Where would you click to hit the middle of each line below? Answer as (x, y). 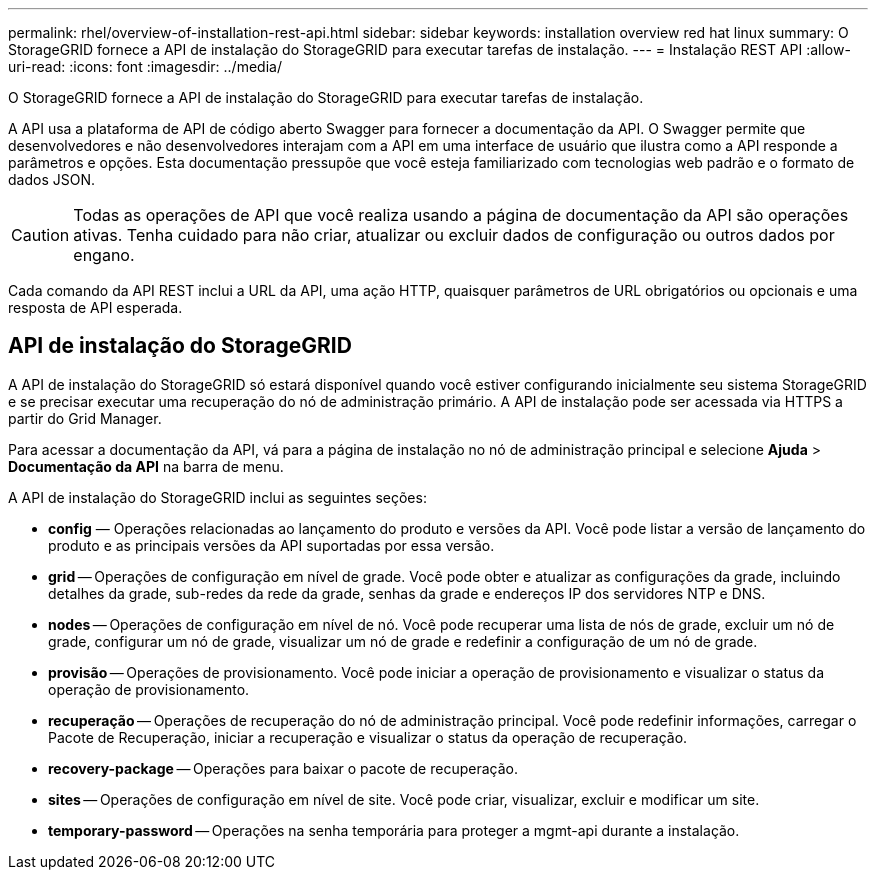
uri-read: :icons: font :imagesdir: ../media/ (145, 66)
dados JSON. (51, 179)
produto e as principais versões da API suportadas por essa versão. (271, 545)
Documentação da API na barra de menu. (146, 466)
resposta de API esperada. (95, 307)
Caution (40, 235)
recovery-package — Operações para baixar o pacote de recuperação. (283, 768)
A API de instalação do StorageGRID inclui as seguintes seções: (217, 497)
